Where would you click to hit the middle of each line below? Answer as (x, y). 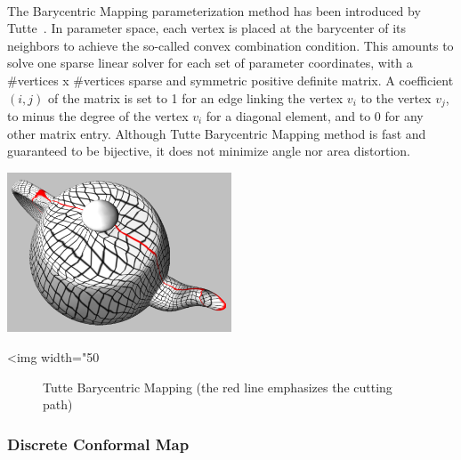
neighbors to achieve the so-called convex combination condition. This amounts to (230, 45)
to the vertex (396, 97)
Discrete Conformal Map (98, 444)
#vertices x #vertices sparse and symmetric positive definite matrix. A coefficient (230, 80)
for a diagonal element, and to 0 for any (315, 116)
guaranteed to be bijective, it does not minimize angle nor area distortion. (209, 151)
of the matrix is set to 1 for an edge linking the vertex (195, 97)
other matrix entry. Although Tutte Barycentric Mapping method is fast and (217, 133)
